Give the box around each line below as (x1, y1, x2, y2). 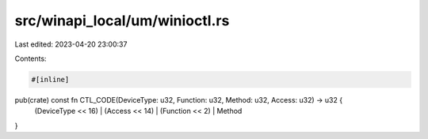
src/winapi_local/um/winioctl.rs (14, 12, 230, 29)
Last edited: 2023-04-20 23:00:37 (14, 39, 128, 49)
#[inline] (31, 75, 70, 84)
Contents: (14, 54, 47, 63)
